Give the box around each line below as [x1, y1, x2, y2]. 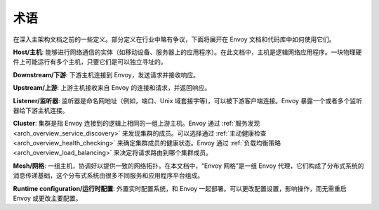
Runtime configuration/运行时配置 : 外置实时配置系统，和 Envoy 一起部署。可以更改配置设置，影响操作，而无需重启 [13, 184, 347, 192]
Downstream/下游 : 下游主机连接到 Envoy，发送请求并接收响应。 [13, 70, 200, 79]
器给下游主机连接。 [13, 106, 69, 114]
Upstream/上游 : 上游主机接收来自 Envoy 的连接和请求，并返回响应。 [13, 84, 211, 92]
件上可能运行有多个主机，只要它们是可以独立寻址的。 [13, 58, 167, 66]
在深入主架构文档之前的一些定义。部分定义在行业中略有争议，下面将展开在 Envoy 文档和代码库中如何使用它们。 [13, 35, 335, 44]
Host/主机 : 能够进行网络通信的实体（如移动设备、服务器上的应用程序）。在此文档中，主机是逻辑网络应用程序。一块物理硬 [13, 48, 362, 56]
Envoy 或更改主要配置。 [13, 194, 82, 203]
